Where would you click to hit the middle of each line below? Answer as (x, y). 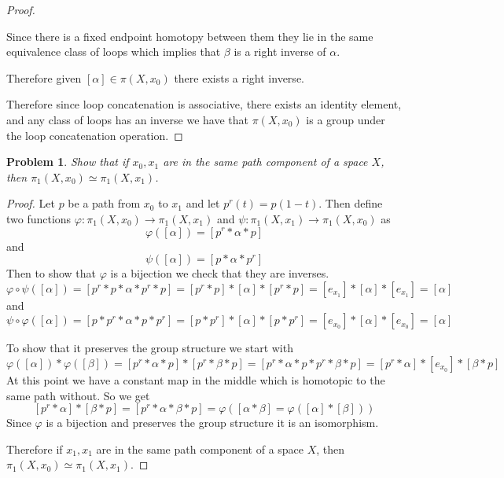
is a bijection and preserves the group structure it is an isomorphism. (212, 423)
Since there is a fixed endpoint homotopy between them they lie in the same (190, 36)
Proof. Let (31, 203)
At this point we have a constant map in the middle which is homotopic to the (196, 379)
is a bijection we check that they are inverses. (220, 273)
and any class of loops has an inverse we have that (127, 119)
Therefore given (44, 77)
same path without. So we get (78, 395)
